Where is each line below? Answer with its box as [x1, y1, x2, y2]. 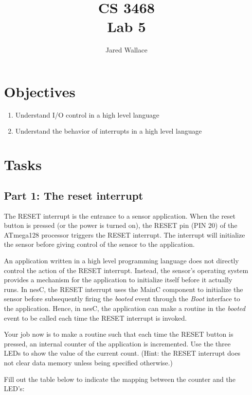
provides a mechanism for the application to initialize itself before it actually [4, 275, 233, 285]
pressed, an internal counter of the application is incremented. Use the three [4, 338, 231, 348]
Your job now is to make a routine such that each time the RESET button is [4, 329, 234, 339]
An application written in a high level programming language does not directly [4, 255, 239, 265]
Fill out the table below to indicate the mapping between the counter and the [4, 374, 235, 384]
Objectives [4, 81, 75, 101]
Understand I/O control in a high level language [15, 109, 160, 120]
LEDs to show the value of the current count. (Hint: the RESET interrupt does [4, 348, 241, 358]
